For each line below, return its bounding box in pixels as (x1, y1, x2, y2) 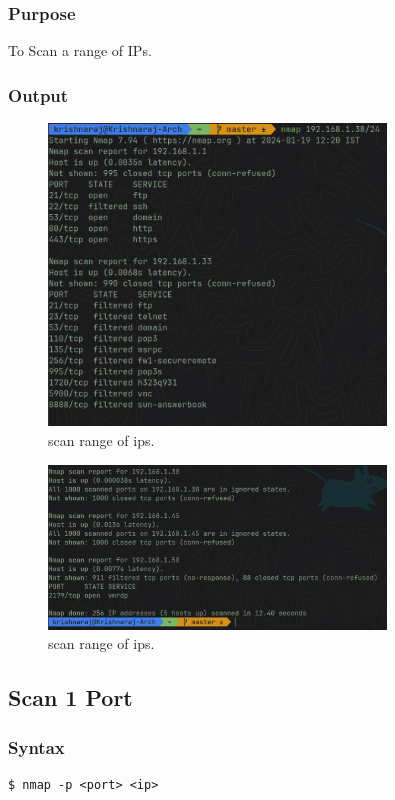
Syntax (8, 734, 65, 759)
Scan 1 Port (8, 682, 133, 713)
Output (8, 82, 69, 107)
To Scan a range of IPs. (8, 40, 152, 61)
